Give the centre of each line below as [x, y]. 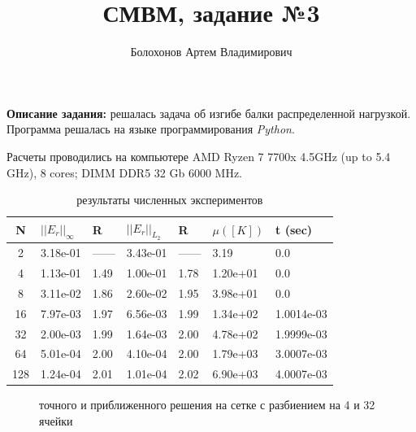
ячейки [56, 420]
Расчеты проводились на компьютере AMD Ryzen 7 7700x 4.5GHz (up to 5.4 [199, 156]
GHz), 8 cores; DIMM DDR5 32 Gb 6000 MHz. [125, 172]
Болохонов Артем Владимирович [211, 52]
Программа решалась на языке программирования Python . [151, 129]
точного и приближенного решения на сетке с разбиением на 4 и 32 [207, 405]
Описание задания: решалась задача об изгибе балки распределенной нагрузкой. [209, 113]
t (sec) [294, 229]
